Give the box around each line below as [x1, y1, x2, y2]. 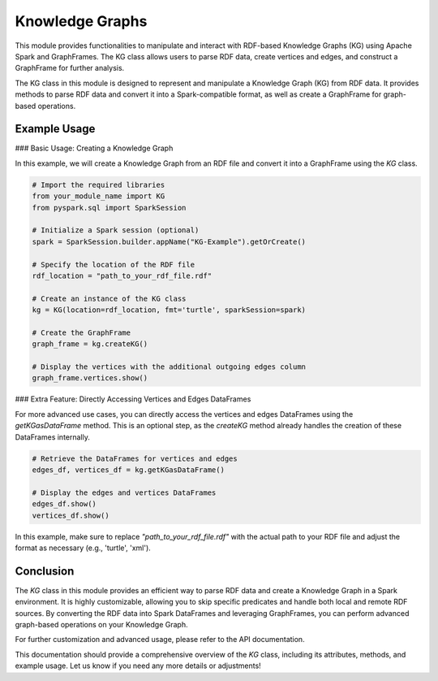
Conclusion [15, 564, 75, 578]
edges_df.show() [32, 500, 97, 509]
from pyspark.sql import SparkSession [32, 203, 187, 212]
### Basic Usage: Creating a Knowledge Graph [15, 143, 174, 154]
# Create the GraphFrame [32, 327, 131, 337]
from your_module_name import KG [32, 192, 165, 201]
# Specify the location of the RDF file [32, 260, 195, 269]
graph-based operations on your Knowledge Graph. [15, 619, 188, 629]
